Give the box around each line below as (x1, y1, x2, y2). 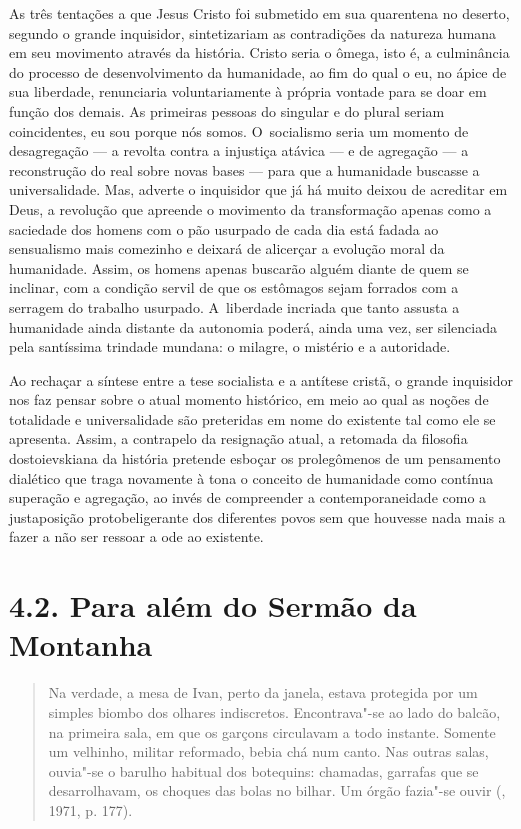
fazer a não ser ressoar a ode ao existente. (9, 526, 264, 547)
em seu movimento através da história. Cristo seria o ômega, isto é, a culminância (9, 42, 510, 63)
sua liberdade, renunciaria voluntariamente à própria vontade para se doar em (9, 81, 487, 102)
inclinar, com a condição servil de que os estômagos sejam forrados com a (9, 277, 459, 298)
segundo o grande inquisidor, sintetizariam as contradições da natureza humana (9, 22, 497, 43)
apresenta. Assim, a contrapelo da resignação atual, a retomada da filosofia (9, 428, 468, 449)
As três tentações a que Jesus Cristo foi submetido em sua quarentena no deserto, (9, 3, 510, 23)
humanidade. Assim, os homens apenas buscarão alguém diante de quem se (9, 257, 469, 278)
